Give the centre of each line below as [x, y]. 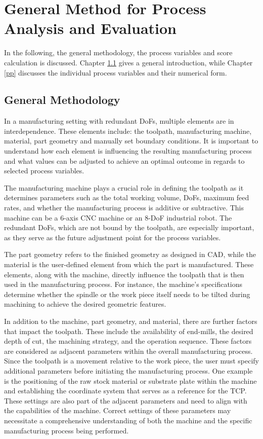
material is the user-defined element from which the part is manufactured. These [129, 264]
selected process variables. [44, 171]
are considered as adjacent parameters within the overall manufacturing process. [128, 351]
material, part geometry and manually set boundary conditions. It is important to [131, 141]
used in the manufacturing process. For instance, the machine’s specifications [123, 284]
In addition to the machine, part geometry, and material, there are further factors [131, 321]
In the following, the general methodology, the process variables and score [118, 52]
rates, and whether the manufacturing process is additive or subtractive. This [124, 208]
